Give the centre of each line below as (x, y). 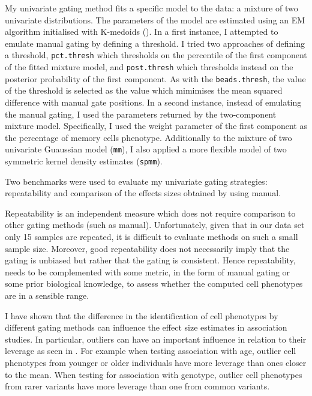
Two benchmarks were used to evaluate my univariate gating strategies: (136, 181)
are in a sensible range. (47, 295)
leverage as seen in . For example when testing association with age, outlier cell (151, 351)
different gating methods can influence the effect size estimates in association (146, 327)
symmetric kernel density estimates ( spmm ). (84, 160)
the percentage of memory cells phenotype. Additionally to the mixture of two (148, 137)
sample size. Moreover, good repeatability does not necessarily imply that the (147, 248)
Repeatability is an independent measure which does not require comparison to (150, 213)
